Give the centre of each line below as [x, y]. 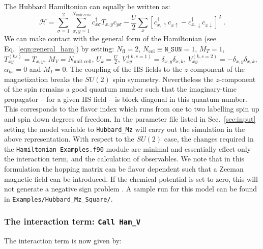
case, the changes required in [209, 139]
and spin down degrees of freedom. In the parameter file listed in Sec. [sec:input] [130, 118]
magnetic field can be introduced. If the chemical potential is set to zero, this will [131, 178]
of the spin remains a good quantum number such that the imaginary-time [120, 89]
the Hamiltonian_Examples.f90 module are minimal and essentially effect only [128, 148]
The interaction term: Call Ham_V [72, 221]
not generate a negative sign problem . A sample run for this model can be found [130, 189]
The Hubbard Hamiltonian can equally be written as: [87, 6]
